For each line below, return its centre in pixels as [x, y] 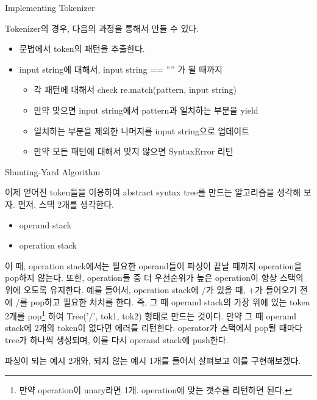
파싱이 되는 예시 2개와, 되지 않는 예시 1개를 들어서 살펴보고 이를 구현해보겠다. [153, 360]
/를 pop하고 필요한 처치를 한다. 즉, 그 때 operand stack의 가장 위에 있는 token [163, 301]
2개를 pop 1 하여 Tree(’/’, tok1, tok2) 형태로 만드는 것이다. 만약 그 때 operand [151, 315]
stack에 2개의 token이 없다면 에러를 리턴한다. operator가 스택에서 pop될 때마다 [154, 328]
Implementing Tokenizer [50, 7]
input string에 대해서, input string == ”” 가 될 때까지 [121, 69]
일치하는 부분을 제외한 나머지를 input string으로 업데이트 [141, 130]
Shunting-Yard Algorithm [53, 171]
